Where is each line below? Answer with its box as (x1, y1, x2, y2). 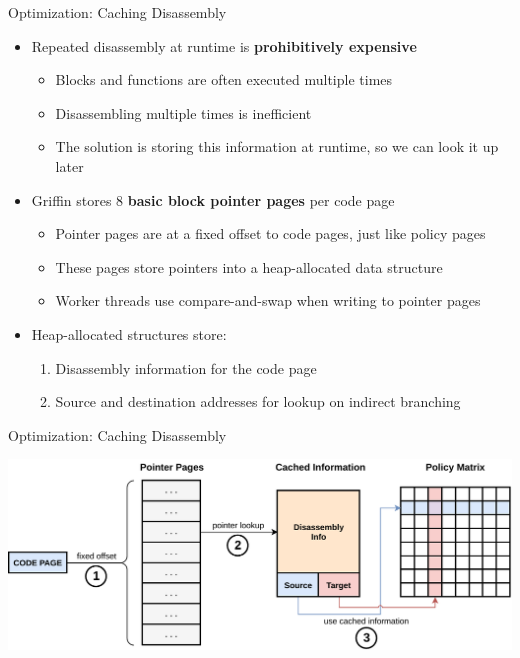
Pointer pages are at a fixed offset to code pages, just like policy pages (55, 223, 486, 244)
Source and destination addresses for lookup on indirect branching (55, 391, 461, 412)
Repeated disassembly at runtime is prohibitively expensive (31, 35, 417, 56)
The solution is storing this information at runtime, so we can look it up (55, 136, 499, 157)
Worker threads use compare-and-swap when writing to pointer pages (55, 290, 481, 311)
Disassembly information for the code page (55, 357, 317, 378)
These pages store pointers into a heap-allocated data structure (55, 256, 443, 277)
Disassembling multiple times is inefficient (55, 102, 312, 123)
